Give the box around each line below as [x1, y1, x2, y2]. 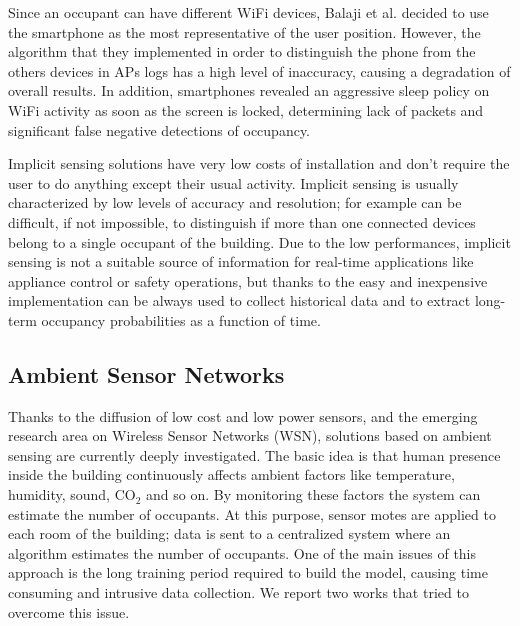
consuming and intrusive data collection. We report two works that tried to [8, 582, 469, 603]
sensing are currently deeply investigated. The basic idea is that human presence [8, 444, 501, 465]
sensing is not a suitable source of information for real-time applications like [8, 251, 474, 272]
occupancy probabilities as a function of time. [41, 309, 321, 330]
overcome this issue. [8, 601, 130, 622]
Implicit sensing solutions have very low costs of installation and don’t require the [8, 153, 510, 174]
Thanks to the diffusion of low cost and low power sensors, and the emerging [8, 405, 478, 426]
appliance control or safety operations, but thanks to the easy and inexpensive [8, 270, 488, 291]
